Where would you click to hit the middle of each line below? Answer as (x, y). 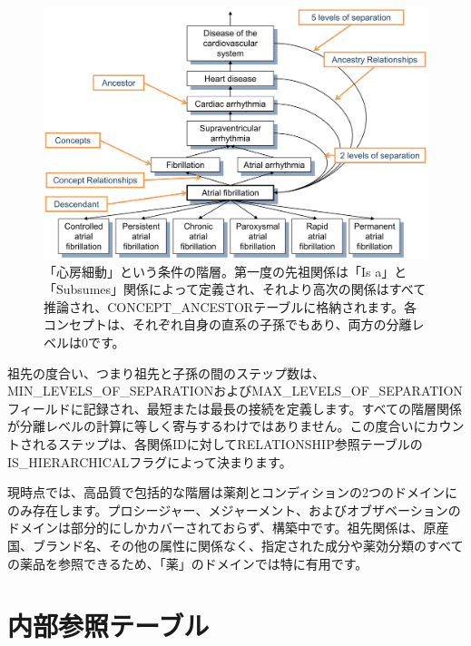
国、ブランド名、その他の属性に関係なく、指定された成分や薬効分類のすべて (235, 545)
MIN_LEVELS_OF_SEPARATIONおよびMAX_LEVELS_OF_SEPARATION (235, 391)
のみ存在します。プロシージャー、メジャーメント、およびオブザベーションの (234, 509)
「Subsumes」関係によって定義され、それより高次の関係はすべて (235, 289)
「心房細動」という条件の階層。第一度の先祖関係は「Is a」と (226, 271)
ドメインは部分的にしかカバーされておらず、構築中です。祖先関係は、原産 (228, 528)
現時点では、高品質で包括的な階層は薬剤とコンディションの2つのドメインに (233, 492)
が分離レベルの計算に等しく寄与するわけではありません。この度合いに (217, 426)
